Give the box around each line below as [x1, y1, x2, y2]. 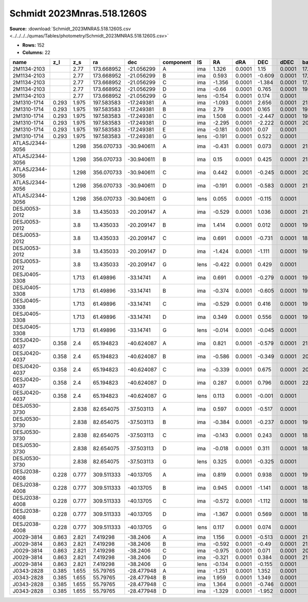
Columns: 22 [22, 49, 51, 55]
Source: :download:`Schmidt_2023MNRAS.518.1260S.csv [9, 26, 131, 32]
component [162, 59, 191, 66]
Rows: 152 [22, 42, 45, 48]
